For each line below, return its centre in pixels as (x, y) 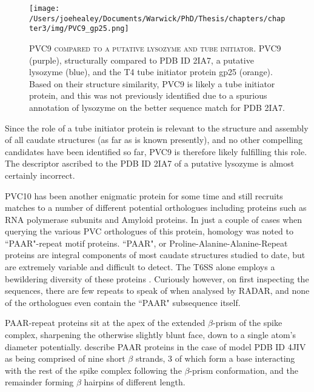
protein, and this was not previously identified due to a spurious (148, 95)
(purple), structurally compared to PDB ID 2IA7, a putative (142, 60)
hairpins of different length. (135, 382)
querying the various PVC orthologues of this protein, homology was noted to (149, 231)
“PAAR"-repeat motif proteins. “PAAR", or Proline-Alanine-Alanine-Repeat (146, 243)
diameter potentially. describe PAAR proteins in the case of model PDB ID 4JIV (155, 346)
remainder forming (39, 382)
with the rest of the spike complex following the (93, 370)
